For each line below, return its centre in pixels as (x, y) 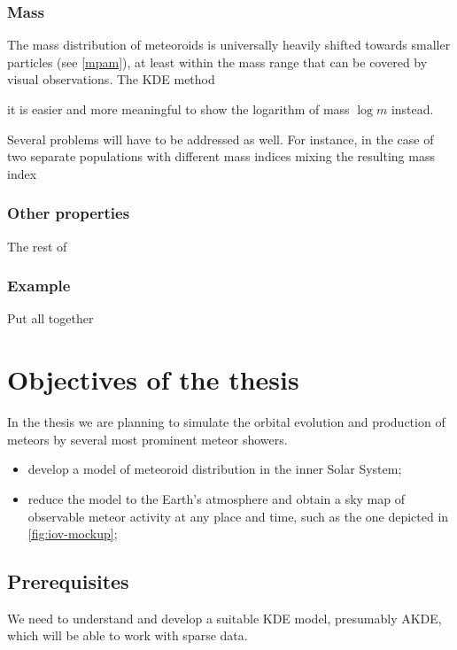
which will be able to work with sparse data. (128, 635)
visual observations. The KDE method (111, 79)
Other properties (69, 213)
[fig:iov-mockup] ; (73, 534)
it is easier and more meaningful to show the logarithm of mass (178, 109)
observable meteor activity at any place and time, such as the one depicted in (238, 516)
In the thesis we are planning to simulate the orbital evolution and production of (226, 422)
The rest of (37, 246)
